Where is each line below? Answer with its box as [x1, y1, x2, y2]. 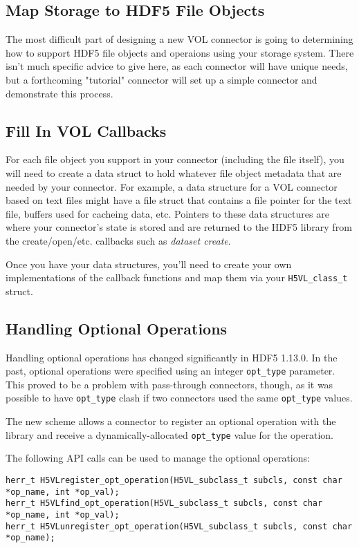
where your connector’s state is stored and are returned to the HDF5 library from [6, 220, 352, 234]
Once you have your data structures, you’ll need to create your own [6, 256, 292, 271]
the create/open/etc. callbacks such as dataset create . [6, 233, 231, 247]
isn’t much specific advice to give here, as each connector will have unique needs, [6, 59, 348, 73]
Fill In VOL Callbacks [6, 120, 167, 141]
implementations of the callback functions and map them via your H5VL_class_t [6, 270, 348, 285]
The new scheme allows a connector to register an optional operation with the [6, 414, 336, 428]
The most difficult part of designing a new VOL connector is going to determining [6, 32, 353, 46]
